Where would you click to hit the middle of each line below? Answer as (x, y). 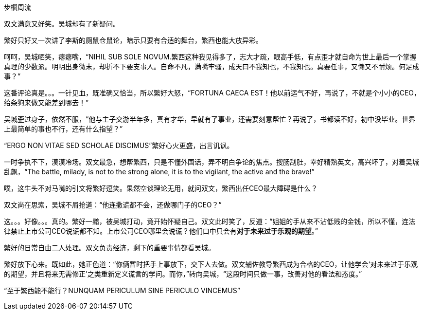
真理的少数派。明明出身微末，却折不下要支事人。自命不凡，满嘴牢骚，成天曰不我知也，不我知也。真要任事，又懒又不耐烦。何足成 (211, 66)
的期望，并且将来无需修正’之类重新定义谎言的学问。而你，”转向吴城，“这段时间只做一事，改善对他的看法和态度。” (183, 274)
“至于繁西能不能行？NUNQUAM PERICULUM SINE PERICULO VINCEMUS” (122, 290)
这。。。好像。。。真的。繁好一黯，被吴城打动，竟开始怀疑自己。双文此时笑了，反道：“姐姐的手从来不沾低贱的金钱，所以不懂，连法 (210, 221)
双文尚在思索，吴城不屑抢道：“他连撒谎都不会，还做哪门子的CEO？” (113, 205)
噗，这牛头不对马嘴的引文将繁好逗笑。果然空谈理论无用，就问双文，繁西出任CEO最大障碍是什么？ (161, 188)
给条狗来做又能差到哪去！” (46, 102)
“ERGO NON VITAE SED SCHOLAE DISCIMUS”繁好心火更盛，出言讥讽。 (119, 145)
